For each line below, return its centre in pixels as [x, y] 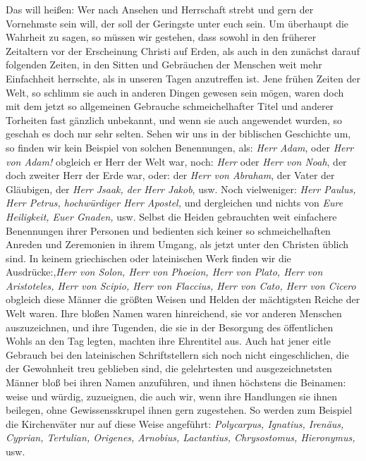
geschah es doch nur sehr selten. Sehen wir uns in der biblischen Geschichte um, [178, 134]
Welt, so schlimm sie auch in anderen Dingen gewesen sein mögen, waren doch [175, 92]
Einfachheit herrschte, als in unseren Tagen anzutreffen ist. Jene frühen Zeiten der [183, 78]
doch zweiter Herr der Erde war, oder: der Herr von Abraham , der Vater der [170, 175]
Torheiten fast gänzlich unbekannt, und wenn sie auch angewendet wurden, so [174, 119]
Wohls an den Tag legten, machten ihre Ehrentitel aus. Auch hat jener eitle [168, 341]
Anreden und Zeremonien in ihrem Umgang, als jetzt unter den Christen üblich [177, 244]
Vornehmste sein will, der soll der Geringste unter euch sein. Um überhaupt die [177, 23]
